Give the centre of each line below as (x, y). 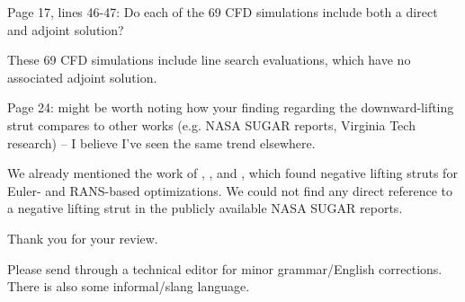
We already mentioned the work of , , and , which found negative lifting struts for (232, 173)
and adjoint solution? (66, 29)
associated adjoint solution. (82, 77)
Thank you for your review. (83, 238)
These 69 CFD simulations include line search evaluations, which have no (209, 60)
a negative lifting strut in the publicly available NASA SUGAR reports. (205, 208)
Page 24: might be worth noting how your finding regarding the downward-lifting (231, 107)
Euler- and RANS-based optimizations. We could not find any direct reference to (230, 190)
